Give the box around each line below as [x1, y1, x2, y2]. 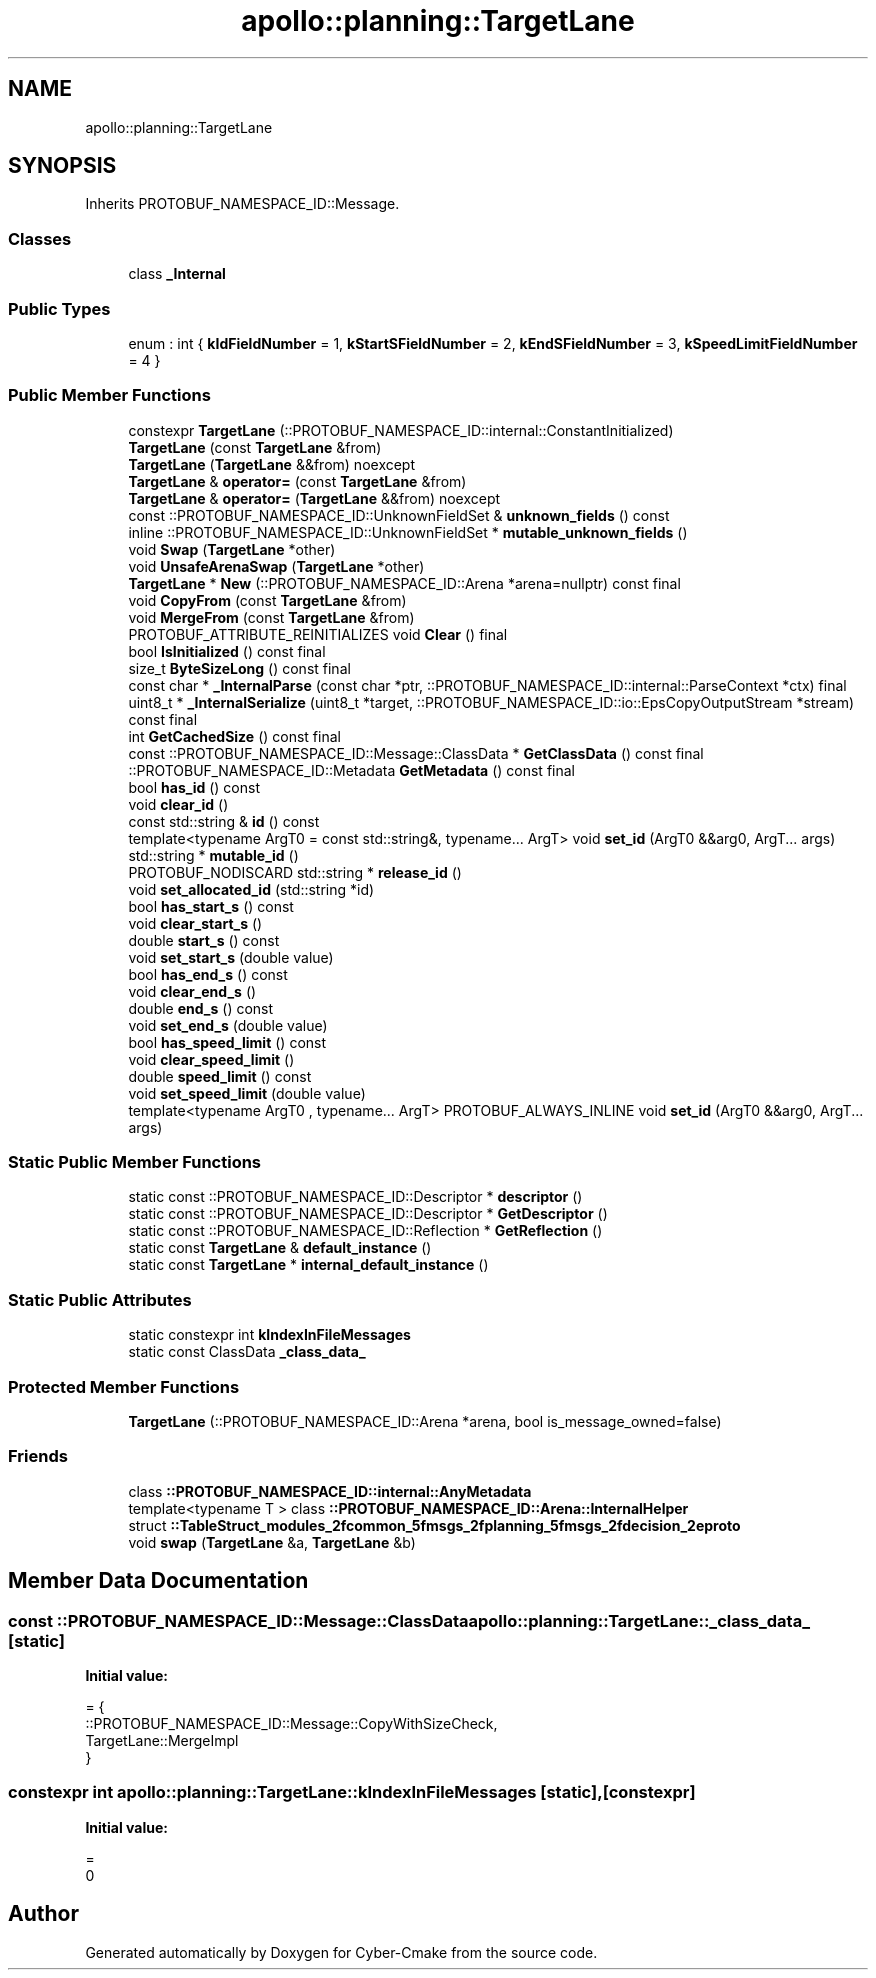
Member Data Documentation [8, 1568, 309, 1594]
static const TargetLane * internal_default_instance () [128, 1256, 489, 1274]
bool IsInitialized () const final [128, 642, 326, 660]
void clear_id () [128, 795, 229, 813]
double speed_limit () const [128, 1067, 312, 1085]
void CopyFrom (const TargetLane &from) [128, 591, 407, 609]
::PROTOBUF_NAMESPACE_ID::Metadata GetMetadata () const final [128, 761, 575, 779]
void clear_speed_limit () [128, 1050, 295, 1068]
